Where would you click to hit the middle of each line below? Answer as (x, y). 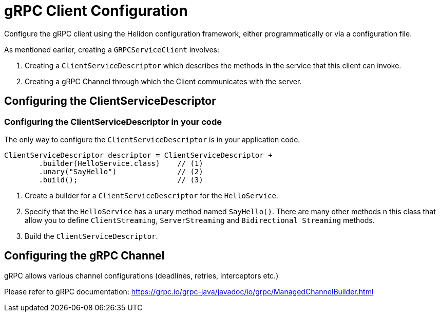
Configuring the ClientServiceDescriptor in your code (113, 122)
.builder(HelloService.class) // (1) (121, 163)
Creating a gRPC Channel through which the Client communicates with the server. (163, 81)
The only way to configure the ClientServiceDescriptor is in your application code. (152, 139)
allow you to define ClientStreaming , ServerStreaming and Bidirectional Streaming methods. (200, 220)
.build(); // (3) (121, 180)
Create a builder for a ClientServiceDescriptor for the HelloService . (151, 195)
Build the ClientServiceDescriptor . (91, 236)
